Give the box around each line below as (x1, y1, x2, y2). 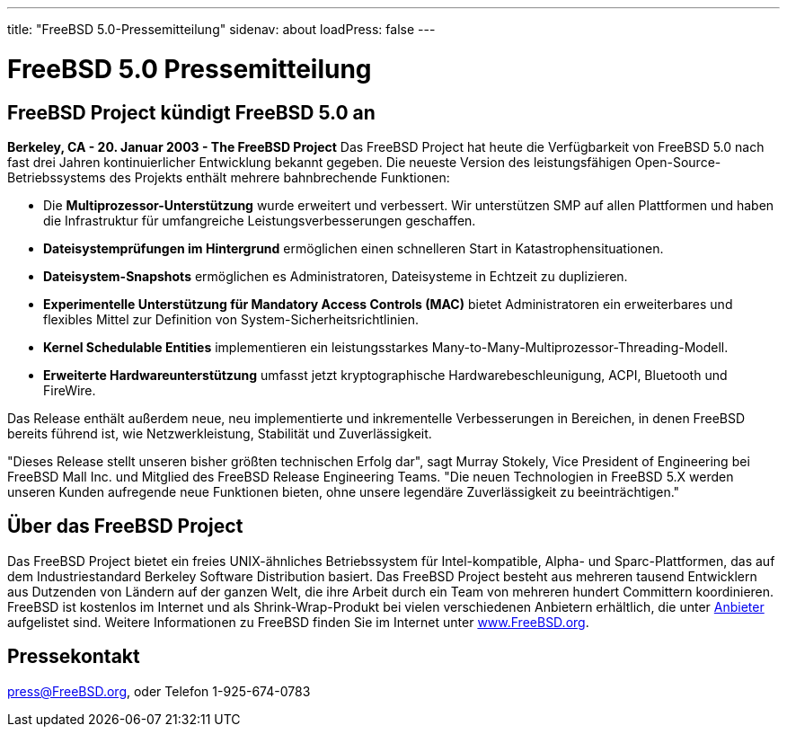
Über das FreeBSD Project (7, 515, 243, 538)
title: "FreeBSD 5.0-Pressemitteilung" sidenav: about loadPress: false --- (7, 22, 436, 37)
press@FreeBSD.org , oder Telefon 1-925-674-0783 (7, 683, 311, 699)
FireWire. (43, 382, 96, 398)
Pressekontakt (7, 645, 140, 668)
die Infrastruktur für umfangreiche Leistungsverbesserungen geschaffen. (43, 212, 476, 228)
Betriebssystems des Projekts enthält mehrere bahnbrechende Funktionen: (7, 169, 450, 185)
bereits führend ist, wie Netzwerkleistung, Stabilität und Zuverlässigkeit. (7, 425, 432, 441)
